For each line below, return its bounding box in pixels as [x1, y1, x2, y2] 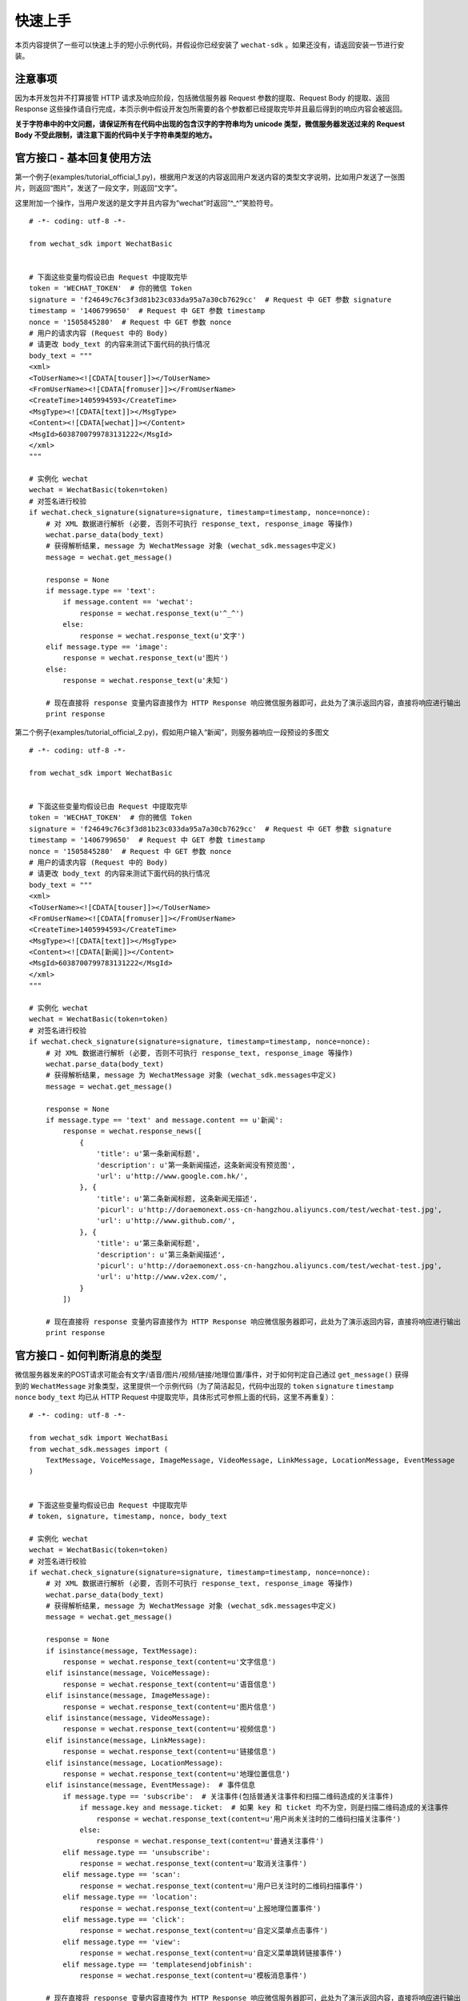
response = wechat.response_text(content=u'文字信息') [62, 1658, 277, 1666]
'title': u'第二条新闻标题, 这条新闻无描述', [96, 1193, 258, 1203]
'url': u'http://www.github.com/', [96, 1217, 236, 1225]
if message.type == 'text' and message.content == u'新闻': [45, 1115, 284, 1125]
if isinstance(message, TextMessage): [45, 1646, 198, 1655]
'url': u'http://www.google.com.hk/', [96, 1171, 249, 1181]
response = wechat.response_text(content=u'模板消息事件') [79, 1971, 308, 1980]
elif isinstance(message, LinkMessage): [45, 1735, 207, 1745]
